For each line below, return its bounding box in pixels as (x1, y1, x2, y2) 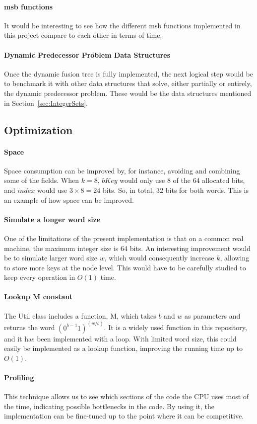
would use (37, 184, 67, 195)
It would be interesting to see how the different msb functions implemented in (4, 20, 241, 30)
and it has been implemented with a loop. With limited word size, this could (4, 333, 237, 343)
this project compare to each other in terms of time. (4, 30, 162, 40)
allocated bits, (202, 175, 245, 185)
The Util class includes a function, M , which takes (4, 310, 156, 321)
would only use (120, 175, 165, 185)
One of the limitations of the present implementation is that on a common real (4, 233, 244, 243)
